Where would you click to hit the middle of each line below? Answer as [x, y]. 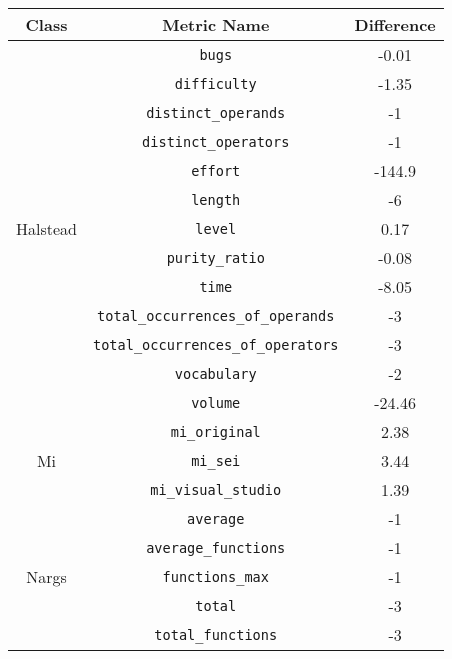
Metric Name [216, 24]
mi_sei [216, 460]
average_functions [216, 547]
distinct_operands [216, 112]
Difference [395, 24]
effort [216, 170]
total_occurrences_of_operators [215, 344]
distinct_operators [216, 141]
